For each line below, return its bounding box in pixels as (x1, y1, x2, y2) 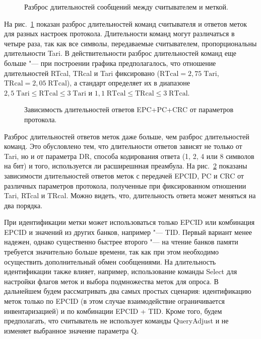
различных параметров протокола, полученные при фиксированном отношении (4, 180, 246, 191)
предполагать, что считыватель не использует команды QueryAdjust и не (4, 315, 229, 326)
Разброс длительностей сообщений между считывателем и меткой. (24, 2, 228, 12)
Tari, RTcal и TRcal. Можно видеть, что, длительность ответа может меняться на (4, 190, 256, 201)
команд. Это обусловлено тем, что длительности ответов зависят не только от (4, 141, 242, 151)
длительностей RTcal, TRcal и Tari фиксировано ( (4, 67, 160, 78)
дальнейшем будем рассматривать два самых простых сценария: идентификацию (4, 286, 251, 296)
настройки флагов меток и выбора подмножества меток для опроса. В (4, 276, 219, 286)
